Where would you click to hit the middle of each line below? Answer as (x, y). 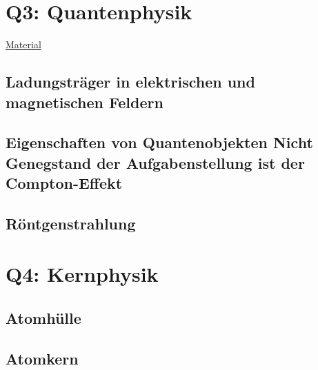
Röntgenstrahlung (71, 223)
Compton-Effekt (64, 183)
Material (23, 44)
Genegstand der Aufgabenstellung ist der (155, 162)
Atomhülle (43, 318)
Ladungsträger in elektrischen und (130, 82)
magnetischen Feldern (85, 102)
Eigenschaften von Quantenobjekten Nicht (159, 142)
